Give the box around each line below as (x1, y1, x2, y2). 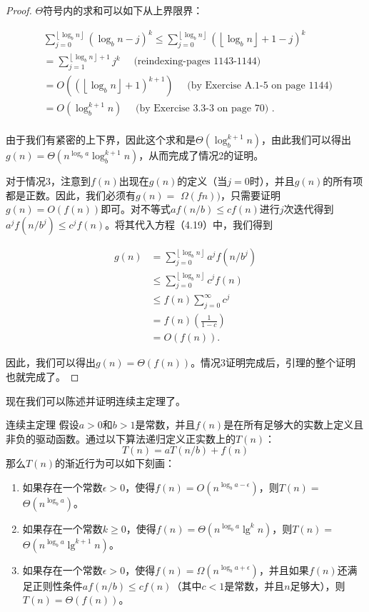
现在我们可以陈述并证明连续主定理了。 (6, 393, 186, 408)
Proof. (6, 3, 32, 17)
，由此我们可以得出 (261, 132, 352, 147)
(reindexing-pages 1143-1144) (133, 56, 261, 67)
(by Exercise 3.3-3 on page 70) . (136, 104, 275, 114)
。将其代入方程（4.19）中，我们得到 (105, 217, 273, 232)
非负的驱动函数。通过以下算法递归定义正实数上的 (6, 431, 236, 446)
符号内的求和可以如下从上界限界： (43, 3, 203, 17)
